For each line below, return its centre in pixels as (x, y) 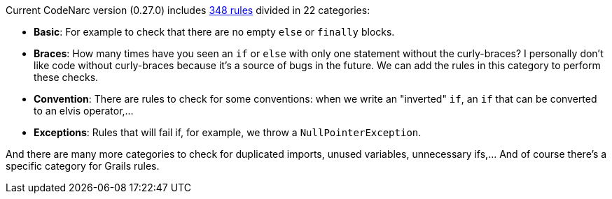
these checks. (66, 77)
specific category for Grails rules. (83, 166)
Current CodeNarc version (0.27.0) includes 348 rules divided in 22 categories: (188, 10)
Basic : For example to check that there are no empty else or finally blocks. (214, 32)
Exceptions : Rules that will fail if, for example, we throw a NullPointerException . (228, 132)
